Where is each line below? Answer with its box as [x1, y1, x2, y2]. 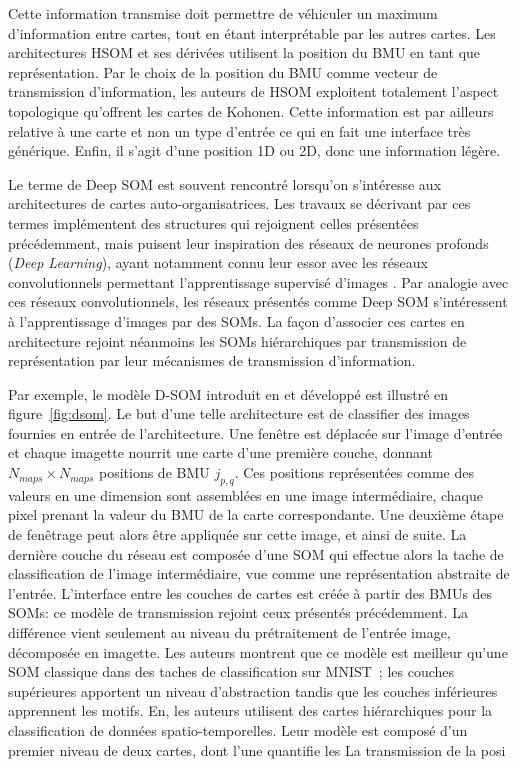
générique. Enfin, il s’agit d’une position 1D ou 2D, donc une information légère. [8, 140, 501, 161]
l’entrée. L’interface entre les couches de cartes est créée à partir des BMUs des [8, 582, 493, 603]
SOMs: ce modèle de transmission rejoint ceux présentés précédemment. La [8, 602, 469, 623]
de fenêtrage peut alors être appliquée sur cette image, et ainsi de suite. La [8, 524, 467, 545]
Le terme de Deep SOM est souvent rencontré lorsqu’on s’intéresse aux [8, 173, 442, 194]
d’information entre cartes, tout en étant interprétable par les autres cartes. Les [8, 22, 496, 43]
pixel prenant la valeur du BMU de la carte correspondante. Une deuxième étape [8, 504, 504, 525]
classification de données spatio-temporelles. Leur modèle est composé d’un [8, 719, 468, 740]
